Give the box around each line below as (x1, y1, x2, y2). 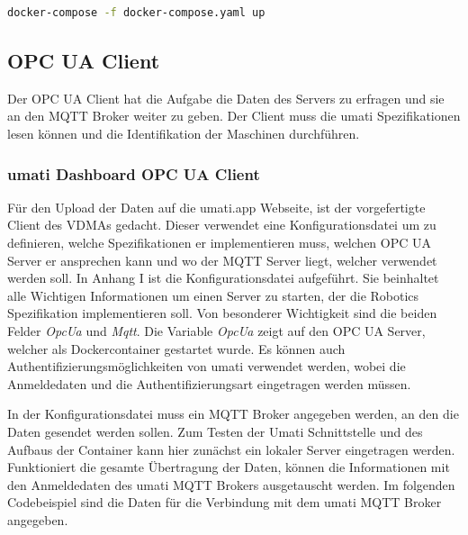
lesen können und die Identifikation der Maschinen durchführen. (7, 123, 360, 142)
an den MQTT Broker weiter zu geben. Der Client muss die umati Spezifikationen (7, 106, 461, 125)
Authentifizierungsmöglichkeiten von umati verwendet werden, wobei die (7, 357, 406, 376)
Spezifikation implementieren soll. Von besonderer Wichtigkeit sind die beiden (7, 304, 437, 322)
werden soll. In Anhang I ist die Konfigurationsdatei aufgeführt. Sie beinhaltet (7, 268, 439, 287)
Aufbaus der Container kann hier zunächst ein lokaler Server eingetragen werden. (7, 440, 455, 458)
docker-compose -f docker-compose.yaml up (7, 6, 265, 19)
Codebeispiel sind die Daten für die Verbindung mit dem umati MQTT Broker (7, 493, 442, 512)
